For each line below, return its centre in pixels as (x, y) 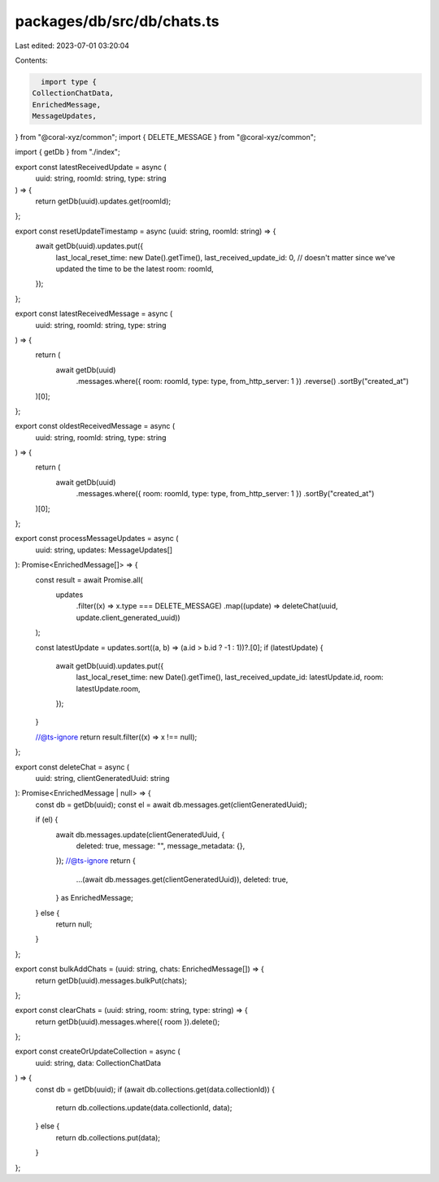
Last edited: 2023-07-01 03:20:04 (72, 46)
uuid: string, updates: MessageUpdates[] (104, 550)
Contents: (31, 60)
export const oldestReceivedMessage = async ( (95, 426)
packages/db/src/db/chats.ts (117, 21)
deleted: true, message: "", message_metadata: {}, (161, 846)
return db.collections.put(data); (108, 1137)
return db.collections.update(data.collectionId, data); (144, 1108)
